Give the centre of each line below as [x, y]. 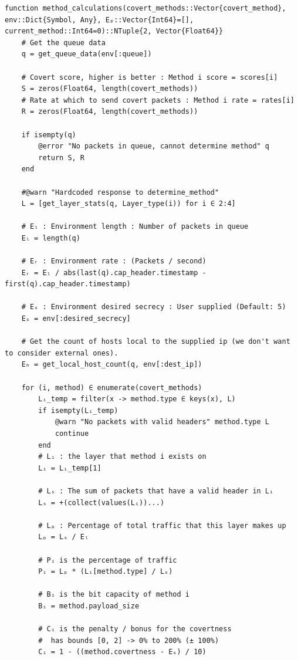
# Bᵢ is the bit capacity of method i [114, 595]
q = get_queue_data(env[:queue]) [87, 54]
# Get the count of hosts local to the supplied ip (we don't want [156, 342]
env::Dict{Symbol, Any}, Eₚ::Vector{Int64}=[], [99, 20]
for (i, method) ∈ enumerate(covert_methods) [112, 387]
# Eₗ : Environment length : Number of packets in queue [135, 227]
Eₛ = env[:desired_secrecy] [76, 319]
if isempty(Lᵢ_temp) [78, 410]
